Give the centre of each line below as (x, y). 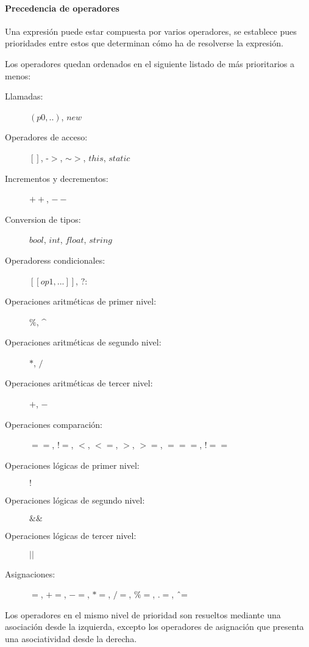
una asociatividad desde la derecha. (71, 639)
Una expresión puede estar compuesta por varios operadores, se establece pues (151, 31)
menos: (18, 75)
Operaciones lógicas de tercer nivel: (71, 536)
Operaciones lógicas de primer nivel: (72, 465)
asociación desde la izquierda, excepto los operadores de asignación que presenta (154, 627)
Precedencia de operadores (62, 8)
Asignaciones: (30, 573)
